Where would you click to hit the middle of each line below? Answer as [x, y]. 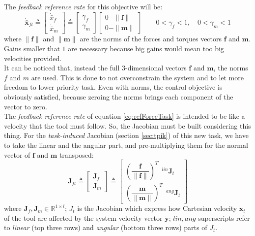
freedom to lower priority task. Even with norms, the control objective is [113, 87]
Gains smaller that [32, 49]
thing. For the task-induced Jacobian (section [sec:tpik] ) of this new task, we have [126, 135]
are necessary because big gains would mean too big [146, 49]
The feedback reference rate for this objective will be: [83, 6]
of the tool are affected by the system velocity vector [83, 218]
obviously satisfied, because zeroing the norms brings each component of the [119, 97]
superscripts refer [224, 218]
